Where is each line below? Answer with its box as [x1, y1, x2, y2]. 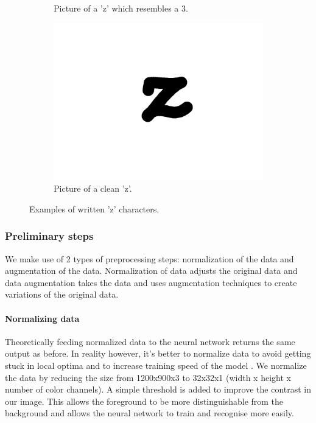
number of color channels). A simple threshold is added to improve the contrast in [5, 383, 312, 396]
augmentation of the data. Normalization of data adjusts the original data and [5, 264, 298, 277]
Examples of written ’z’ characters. [29, 202, 160, 215]
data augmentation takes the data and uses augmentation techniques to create [5, 276, 297, 288]
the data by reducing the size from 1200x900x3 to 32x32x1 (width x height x [5, 371, 291, 383]
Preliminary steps [5, 228, 94, 243]
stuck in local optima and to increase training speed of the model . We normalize [5, 358, 307, 371]
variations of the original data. [5, 288, 119, 301]
